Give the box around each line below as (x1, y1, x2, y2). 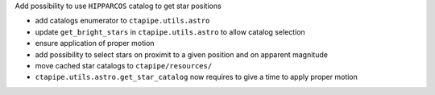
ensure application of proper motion (35, 39, 155, 48)
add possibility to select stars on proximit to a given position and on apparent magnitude (35, 49, 328, 60)
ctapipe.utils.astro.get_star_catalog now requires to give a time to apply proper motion (35, 72, 358, 82)
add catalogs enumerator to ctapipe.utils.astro (35, 16, 210, 26)
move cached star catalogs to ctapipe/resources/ (35, 60, 213, 70)
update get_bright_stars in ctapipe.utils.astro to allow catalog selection (35, 27, 305, 36)
